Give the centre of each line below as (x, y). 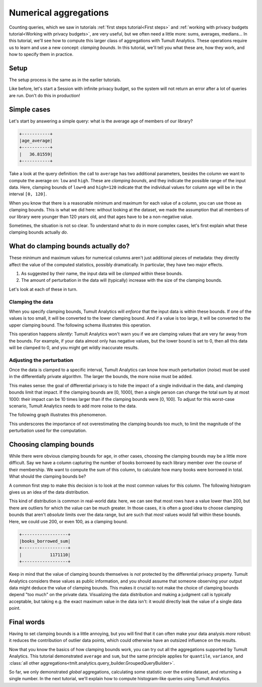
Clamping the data (31, 302)
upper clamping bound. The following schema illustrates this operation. (80, 325)
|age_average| (36, 141)
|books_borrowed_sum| (45, 541)
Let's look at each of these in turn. (43, 289)
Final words (27, 622)
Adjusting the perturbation (41, 360)
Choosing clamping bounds (52, 444)
